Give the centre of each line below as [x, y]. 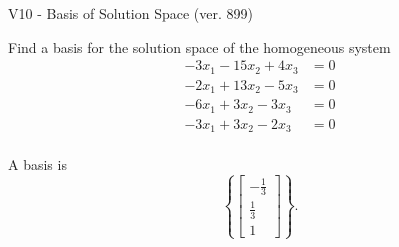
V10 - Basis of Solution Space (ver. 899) [130, 13]
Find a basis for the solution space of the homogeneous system [199, 46]
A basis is [37, 164]
